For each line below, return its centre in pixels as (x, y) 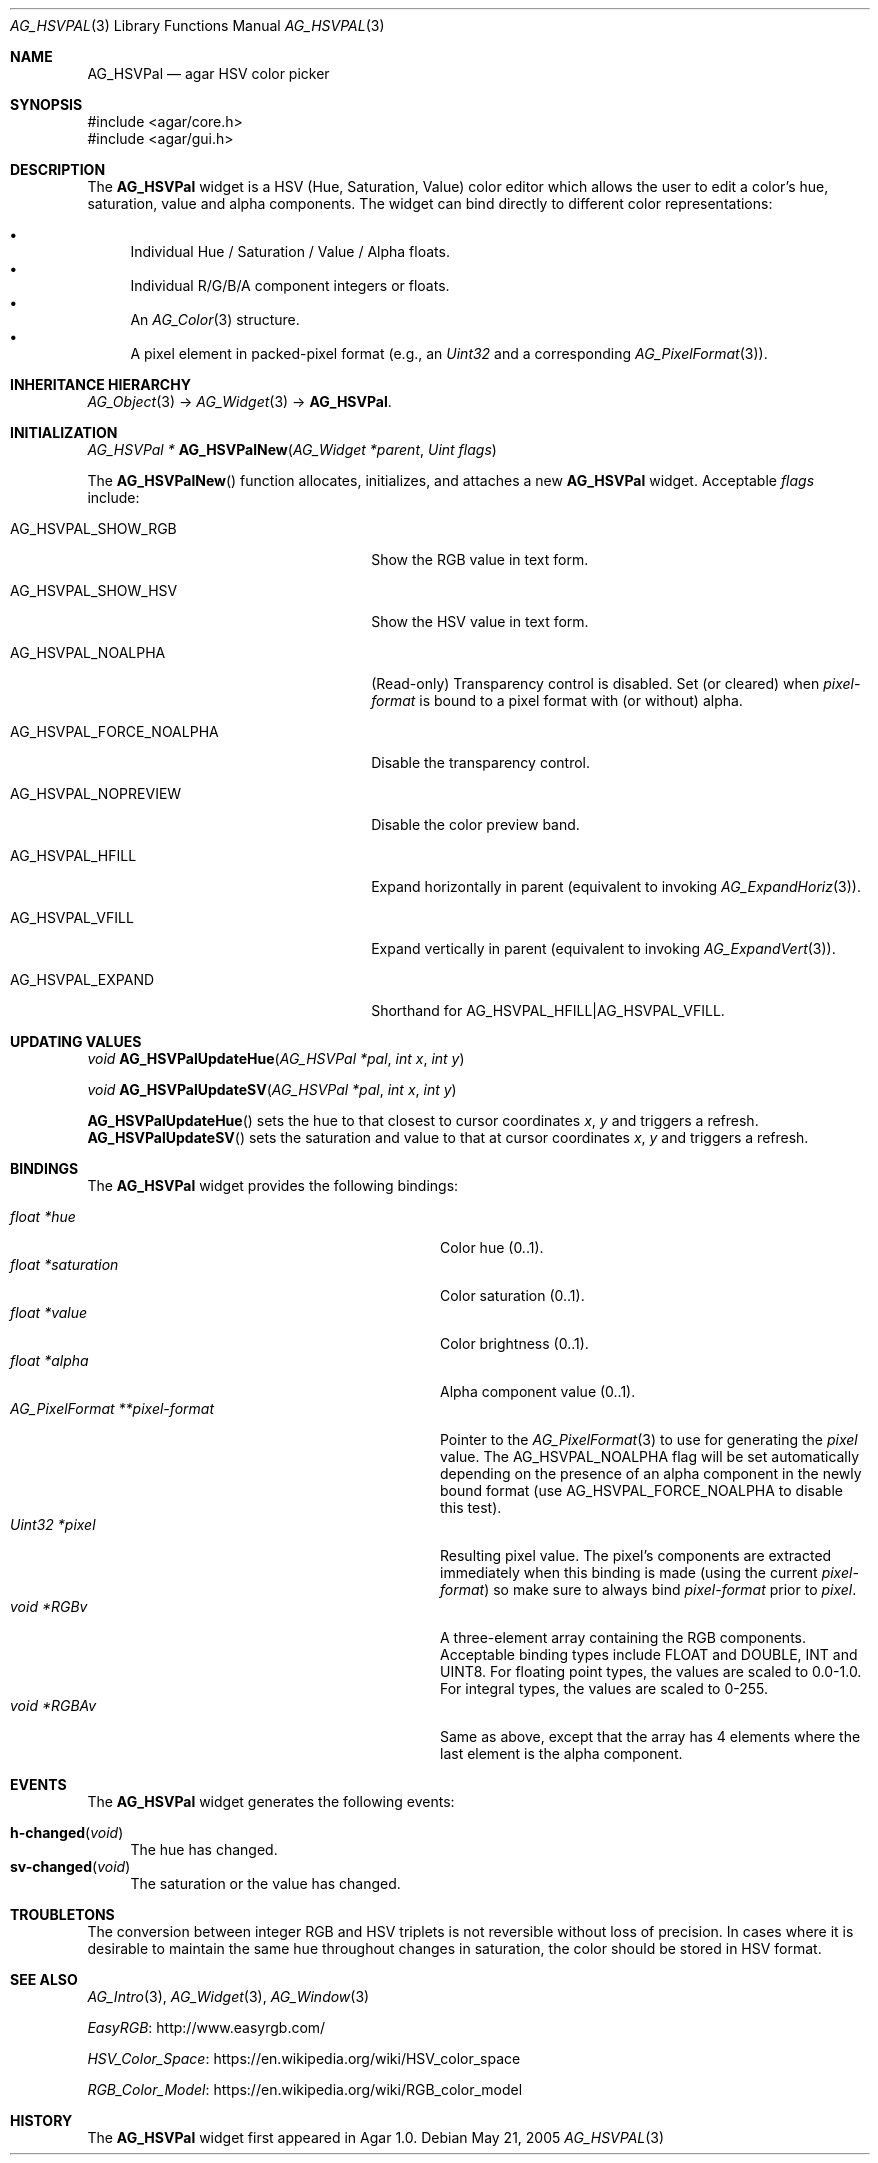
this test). (471, 1507)
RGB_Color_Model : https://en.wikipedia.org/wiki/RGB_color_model (305, 2089)
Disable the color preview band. (475, 824)
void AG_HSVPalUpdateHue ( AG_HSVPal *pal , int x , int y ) (276, 1058)
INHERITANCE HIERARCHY (100, 384)
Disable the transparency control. (480, 762)
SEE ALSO (44, 1979)
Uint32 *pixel (53, 1524)
